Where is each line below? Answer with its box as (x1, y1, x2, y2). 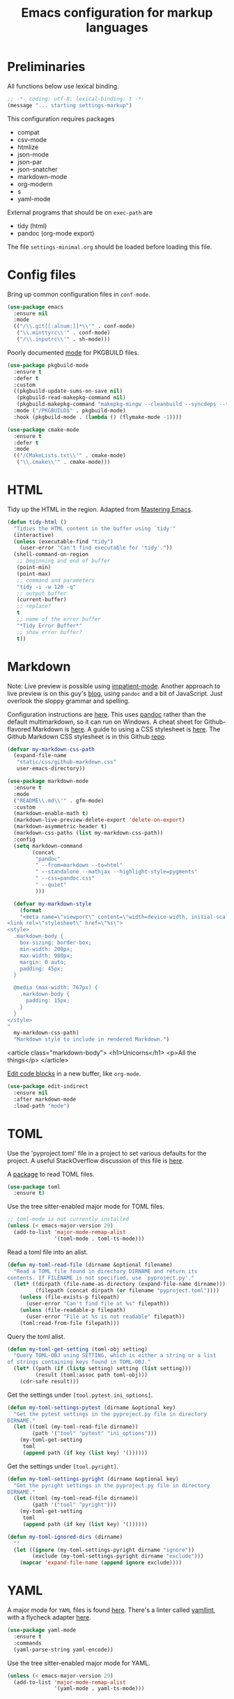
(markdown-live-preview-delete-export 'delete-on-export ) (13, 816, 186, 823)
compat (17, 127, 40, 137)
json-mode (17, 150, 49, 158)
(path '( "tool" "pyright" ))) (32, 1501, 117, 1509)
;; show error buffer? (16, 628, 82, 635)
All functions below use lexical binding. (7, 82, 120, 90)
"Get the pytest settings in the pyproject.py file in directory (13, 1411, 208, 1418)
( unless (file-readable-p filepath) (19, 1306, 127, 1314)
